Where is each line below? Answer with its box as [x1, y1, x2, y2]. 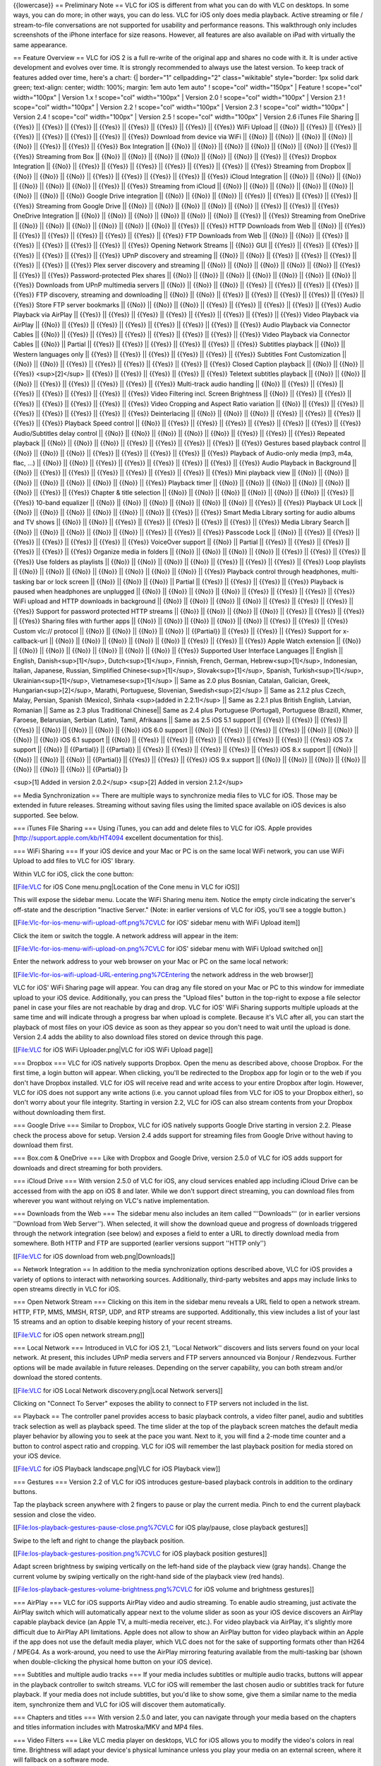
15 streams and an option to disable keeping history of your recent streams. [13, 1317, 233, 1326]
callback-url [13, 636, 48, 645]
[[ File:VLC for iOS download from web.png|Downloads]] [13, 1252, 176, 1260]
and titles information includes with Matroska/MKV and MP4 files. [13, 1723, 204, 1731]
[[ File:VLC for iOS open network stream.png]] [13, 1330, 145, 1339]
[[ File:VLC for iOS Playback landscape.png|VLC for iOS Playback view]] [13, 1464, 221, 1473]
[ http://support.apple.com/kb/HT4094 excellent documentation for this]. [13, 834, 224, 842]
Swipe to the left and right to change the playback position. [13, 1536, 185, 1545]
